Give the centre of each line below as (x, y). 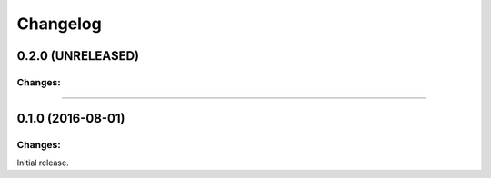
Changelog (59, 24)
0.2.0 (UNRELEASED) (78, 56)
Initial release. (43, 163)
